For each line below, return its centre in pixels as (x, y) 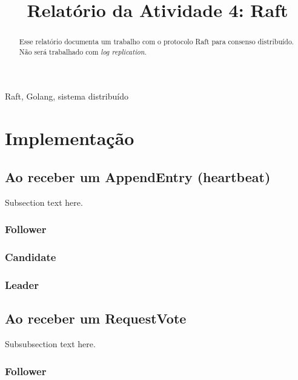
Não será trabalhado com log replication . (83, 51)
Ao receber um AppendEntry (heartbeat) (138, 176)
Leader (22, 284)
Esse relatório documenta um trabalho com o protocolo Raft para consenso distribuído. (157, 42)
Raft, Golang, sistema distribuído (67, 96)
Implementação (70, 138)
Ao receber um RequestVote (96, 318)
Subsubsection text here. (50, 343)
